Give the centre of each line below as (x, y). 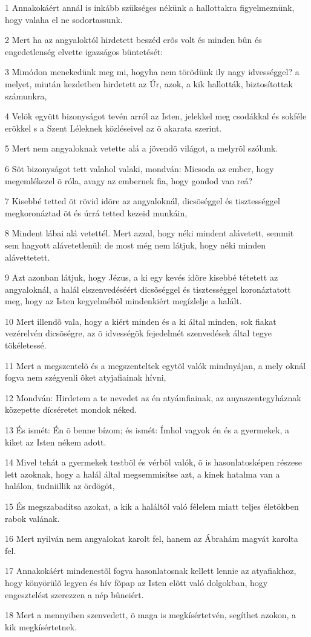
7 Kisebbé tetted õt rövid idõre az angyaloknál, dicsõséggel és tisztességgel (142, 201)
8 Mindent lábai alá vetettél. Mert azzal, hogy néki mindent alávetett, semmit (149, 233)
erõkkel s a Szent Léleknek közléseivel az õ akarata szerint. (113, 128)
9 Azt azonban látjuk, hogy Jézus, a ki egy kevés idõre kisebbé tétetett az (142, 277)
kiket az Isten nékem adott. (56, 442)
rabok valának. (32, 518)
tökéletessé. (26, 345)
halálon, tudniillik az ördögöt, (60, 486)
